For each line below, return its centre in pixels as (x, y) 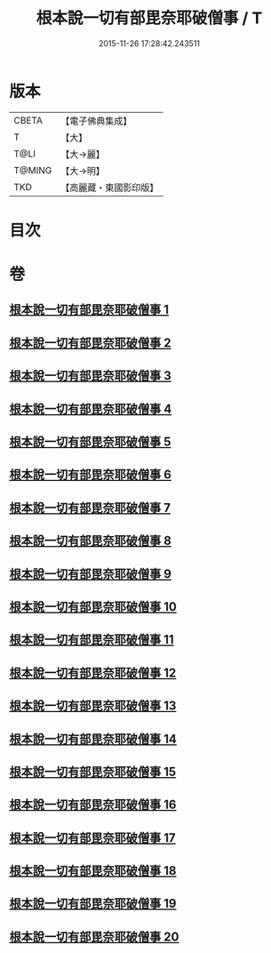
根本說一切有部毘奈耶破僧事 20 (94, 937)
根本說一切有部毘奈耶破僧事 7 (90, 508)
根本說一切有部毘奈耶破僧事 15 (93, 771)
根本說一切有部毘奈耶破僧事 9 (90, 574)
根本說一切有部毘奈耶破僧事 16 (93, 805)
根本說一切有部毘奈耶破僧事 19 (93, 904)
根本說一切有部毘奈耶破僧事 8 (90, 541)
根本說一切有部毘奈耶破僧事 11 (92, 640)
